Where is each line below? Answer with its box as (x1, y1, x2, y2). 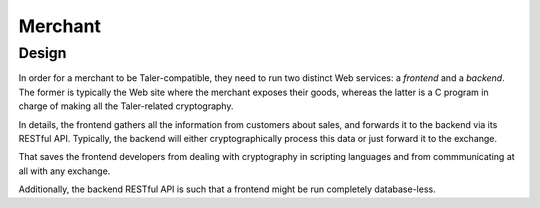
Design (18, 44, 67, 62)
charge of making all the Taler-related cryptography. (18, 100, 234, 112)
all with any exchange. (18, 165, 111, 177)
